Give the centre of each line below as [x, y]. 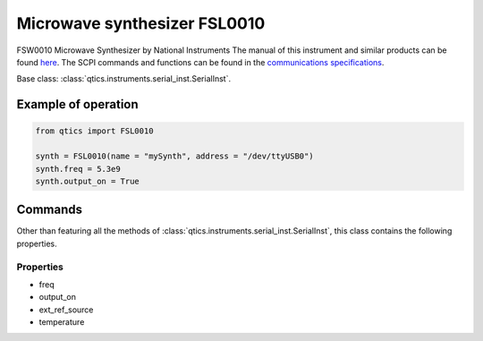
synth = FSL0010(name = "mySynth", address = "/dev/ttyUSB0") [174, 156]
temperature [62, 322]
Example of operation [77, 104]
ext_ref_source [66, 310]
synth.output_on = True [88, 181]
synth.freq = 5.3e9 [78, 169]
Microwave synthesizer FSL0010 [141, 23]
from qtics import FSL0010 [94, 131]
